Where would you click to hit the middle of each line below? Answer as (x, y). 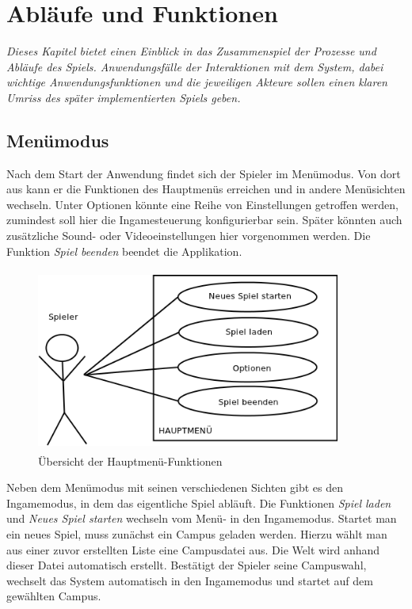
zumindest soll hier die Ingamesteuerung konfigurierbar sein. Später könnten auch (204, 220)
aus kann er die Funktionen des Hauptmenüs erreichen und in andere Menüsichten (206, 189)
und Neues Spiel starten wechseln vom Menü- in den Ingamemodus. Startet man (202, 518)
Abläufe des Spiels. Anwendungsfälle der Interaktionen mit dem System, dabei (195, 66)
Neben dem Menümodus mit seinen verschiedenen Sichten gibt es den (175, 487)
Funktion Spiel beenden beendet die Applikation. (124, 251)
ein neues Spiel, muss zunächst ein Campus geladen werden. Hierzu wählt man (197, 534)
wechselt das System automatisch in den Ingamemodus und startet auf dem (190, 580)
